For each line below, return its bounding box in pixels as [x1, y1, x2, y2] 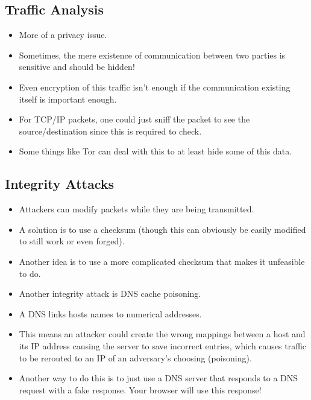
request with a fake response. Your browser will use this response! [19, 383, 262, 396]
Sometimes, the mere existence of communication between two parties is [19, 48, 286, 61]
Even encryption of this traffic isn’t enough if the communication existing [19, 80, 291, 93]
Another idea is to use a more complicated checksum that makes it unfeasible [19, 255, 305, 267]
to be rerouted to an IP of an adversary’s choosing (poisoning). [19, 351, 252, 364]
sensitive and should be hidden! [19, 60, 135, 73]
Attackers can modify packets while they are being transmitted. [19, 203, 254, 215]
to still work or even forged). [19, 235, 125, 247]
